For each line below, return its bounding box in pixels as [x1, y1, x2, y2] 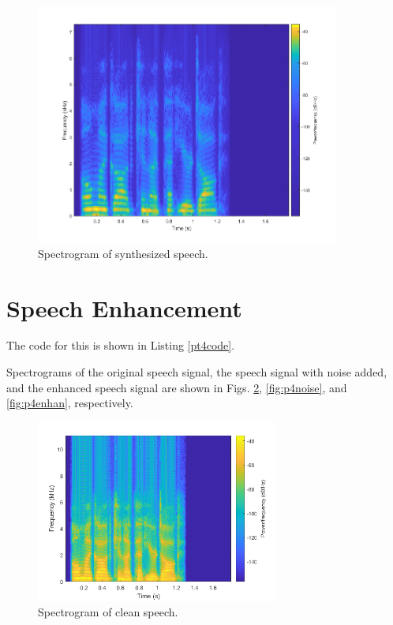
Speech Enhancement [6, 291, 242, 324]
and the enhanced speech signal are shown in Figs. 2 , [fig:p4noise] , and [6, 379, 347, 395]
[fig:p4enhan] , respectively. [6, 395, 133, 411]
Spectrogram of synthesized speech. [38, 245, 208, 261]
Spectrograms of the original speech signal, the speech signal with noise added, [6, 364, 387, 380]
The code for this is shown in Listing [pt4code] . [6, 337, 235, 354]
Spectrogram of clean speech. [38, 604, 178, 620]
